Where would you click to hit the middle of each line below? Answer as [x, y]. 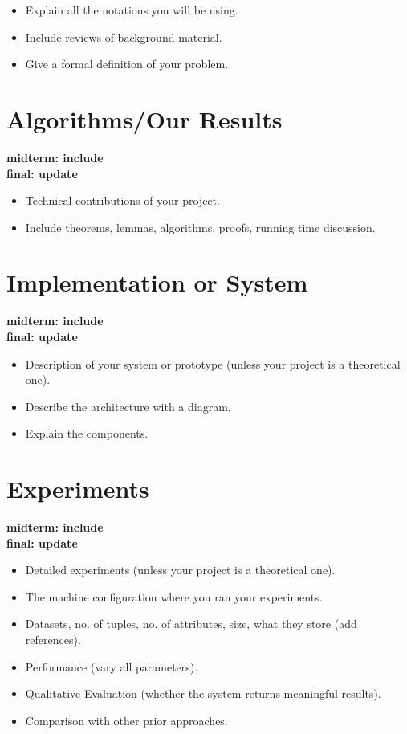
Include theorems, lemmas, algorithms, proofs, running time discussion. [200, 227]
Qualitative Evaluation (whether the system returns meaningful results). [203, 693]
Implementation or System [157, 282]
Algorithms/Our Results [144, 118]
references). [53, 640]
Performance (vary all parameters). [112, 666]
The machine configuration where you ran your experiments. [174, 596]
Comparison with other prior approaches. [126, 720]
